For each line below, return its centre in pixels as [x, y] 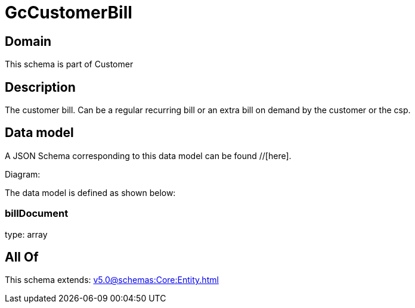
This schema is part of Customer [69, 64]
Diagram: [23, 174]
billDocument [37, 214]
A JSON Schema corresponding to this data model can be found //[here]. [148, 155]
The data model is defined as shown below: [90, 192]
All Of [22, 257]
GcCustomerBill [69, 13]
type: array [26, 234]
